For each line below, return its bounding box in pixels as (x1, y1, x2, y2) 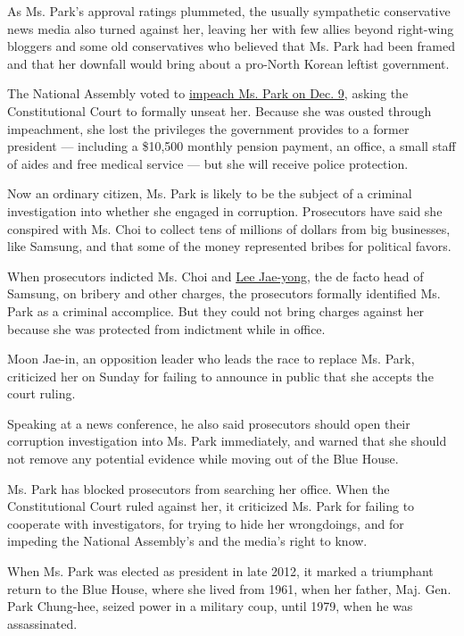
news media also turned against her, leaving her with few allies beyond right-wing (7, 19, 454, 38)
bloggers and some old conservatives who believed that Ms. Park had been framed (7, 37, 455, 55)
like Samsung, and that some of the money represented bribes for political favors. (7, 237, 452, 255)
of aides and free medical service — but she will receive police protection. (7, 154, 409, 172)
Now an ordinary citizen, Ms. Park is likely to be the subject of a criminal (7, 184, 412, 203)
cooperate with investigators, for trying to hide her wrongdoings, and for (7, 514, 404, 532)
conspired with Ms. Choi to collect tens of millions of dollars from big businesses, (7, 219, 451, 238)
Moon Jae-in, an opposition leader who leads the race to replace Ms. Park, (7, 349, 415, 368)
